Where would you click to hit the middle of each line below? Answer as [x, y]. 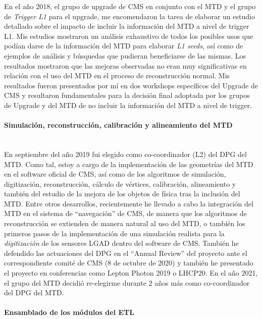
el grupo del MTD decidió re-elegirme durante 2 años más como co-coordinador [127, 282]
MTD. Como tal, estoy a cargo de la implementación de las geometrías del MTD [129, 164]
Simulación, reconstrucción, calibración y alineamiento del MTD [118, 125]
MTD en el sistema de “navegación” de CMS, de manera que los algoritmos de [125, 213]
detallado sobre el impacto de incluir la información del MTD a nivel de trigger [127, 26]
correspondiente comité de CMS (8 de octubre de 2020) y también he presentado [129, 263]
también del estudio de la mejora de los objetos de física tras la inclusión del [122, 194]
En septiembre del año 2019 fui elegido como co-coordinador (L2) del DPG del [125, 154]
